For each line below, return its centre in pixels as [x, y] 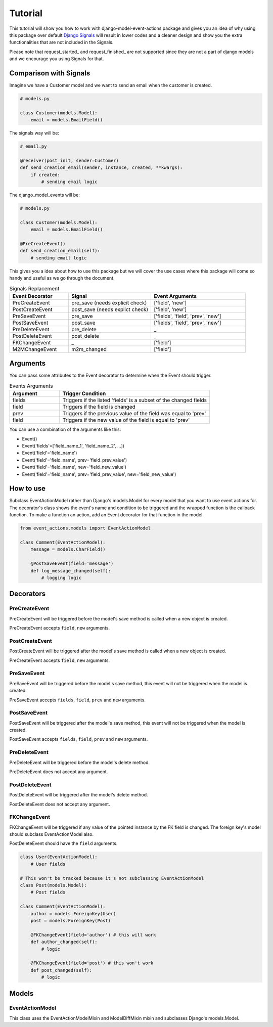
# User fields [48, 864]
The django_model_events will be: [45, 195]
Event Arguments [175, 296]
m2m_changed [89, 349]
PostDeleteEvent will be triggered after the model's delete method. [79, 795]
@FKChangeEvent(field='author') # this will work [93, 935]
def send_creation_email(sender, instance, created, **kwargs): [101, 168]
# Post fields [48, 892]
